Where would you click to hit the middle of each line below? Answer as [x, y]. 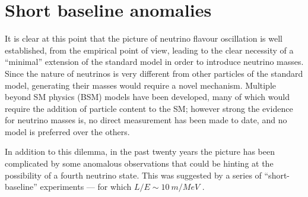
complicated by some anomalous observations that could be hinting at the [139, 163]
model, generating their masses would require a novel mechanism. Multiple [141, 85]
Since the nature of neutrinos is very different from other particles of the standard [154, 73]
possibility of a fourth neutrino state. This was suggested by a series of [133, 175]
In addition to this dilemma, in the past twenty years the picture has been [140, 151]
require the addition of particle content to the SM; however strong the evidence [149, 108]
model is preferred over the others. [67, 131]
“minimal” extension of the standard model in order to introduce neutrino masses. [154, 62]
